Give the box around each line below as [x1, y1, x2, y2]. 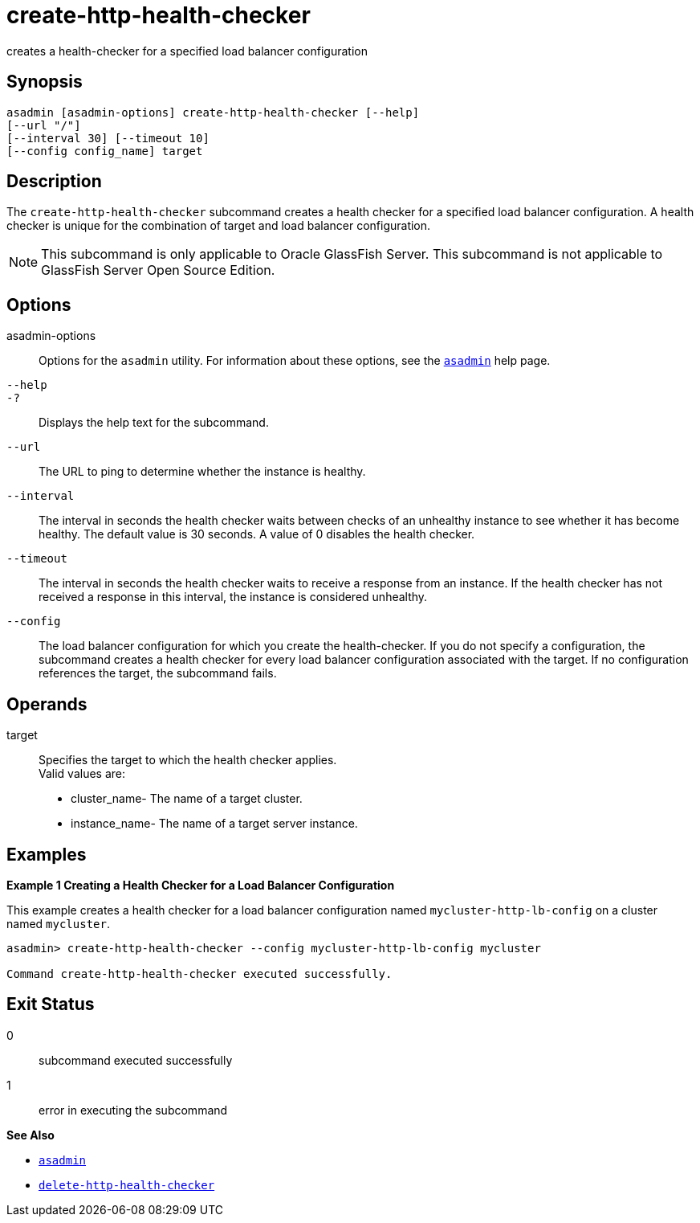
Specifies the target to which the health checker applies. [39, 753, 337, 767]
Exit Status [6, 994, 95, 1015]
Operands [6, 693, 87, 714]
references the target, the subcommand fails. [39, 666, 277, 681]
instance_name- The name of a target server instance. [71, 816, 358, 831]
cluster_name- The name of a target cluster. [71, 791, 303, 806]
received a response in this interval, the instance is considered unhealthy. [39, 590, 428, 604]
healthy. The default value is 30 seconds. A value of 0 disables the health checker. [39, 527, 475, 542]
